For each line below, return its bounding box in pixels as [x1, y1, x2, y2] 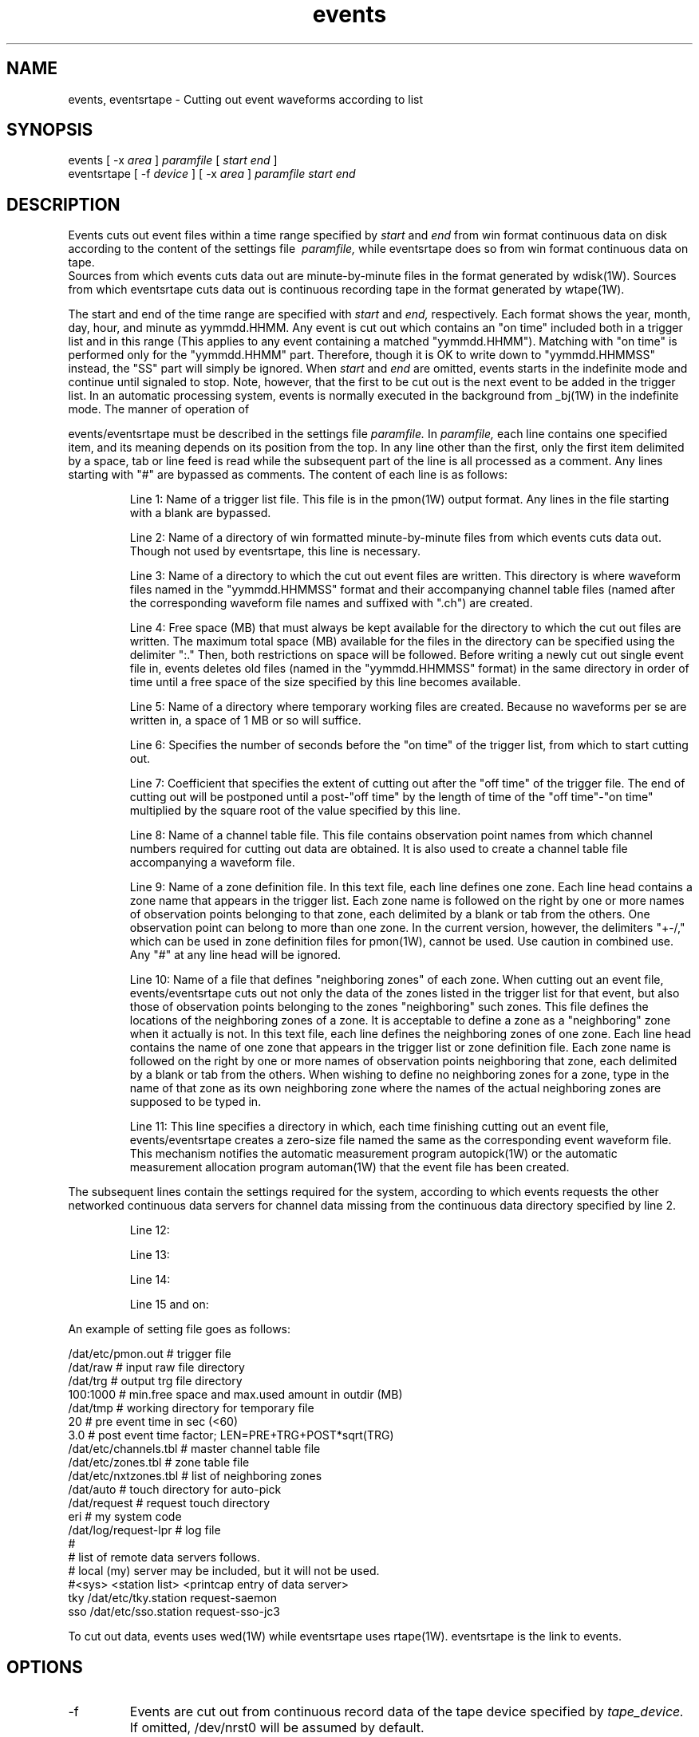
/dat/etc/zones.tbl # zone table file [68, 1455, 250, 1470]
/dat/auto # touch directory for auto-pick [68, 1482, 282, 1497]
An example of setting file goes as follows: [68, 1322, 291, 1336]
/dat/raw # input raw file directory [68, 1360, 245, 1375]
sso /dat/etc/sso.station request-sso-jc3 [68, 1605, 280, 1619]
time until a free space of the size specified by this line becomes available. [129, 675, 521, 689]
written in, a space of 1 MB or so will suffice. [129, 713, 361, 728]
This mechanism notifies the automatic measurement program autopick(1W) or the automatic [129, 1147, 618, 1161]
